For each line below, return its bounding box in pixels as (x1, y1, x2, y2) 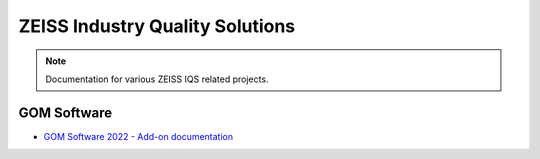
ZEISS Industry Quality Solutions (18, 15, 296, 37)
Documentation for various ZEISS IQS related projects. (45, 73, 269, 85)
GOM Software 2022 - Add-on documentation (43, 130, 234, 142)
